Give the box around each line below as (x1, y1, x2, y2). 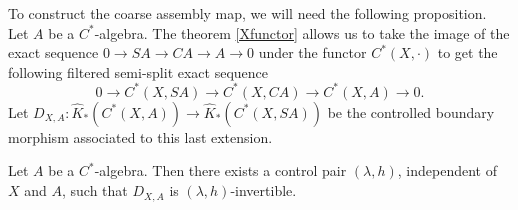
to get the (437, 42, 498, 63)
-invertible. (230, 180, 297, 201)
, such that (62, 180, 128, 201)
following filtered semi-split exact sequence (8, 61, 269, 82)
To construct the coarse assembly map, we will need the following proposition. (8, 3, 487, 23)
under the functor (258, 42, 367, 63)
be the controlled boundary (327, 101, 495, 122)
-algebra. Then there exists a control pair (94, 160, 347, 181)
